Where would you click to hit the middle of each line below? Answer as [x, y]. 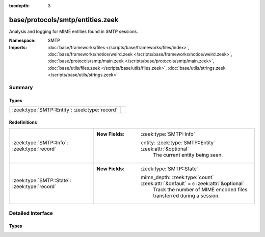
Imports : [18, 47]
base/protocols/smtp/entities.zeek [64, 20]
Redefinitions [23, 122]
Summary [21, 87]
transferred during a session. [186, 196]
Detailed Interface [31, 213]
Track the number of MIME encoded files [200, 190]
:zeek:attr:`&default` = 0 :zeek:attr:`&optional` [192, 184]
